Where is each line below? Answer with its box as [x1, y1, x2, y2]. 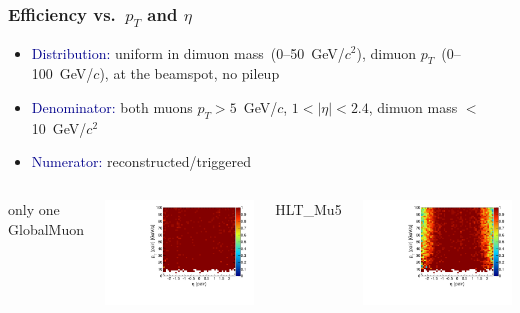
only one [8, 198, 60, 219]
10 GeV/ [31, 117, 87, 138]
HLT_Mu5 [275, 198, 342, 219]
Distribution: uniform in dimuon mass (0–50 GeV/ [31, 42, 345, 63]
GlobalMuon [8, 218, 84, 239]
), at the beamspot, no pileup [99, 63, 280, 84]
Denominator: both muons [31, 96, 193, 117]
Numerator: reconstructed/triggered [31, 151, 252, 172]
